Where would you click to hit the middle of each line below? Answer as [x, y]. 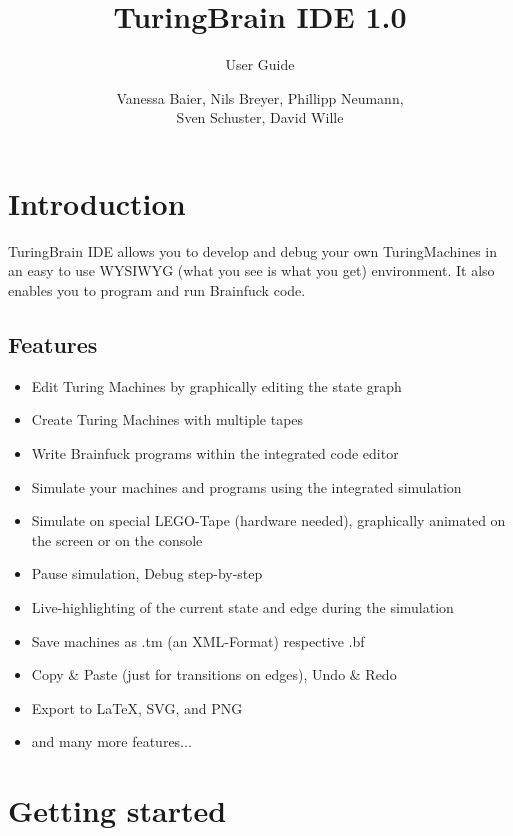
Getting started [117, 810]
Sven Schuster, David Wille [260, 117]
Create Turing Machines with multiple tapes [167, 419]
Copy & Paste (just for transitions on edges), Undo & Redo [214, 674]
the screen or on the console [117, 539]
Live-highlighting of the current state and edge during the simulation [242, 606]
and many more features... [111, 741]
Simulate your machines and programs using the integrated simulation [246, 486]
